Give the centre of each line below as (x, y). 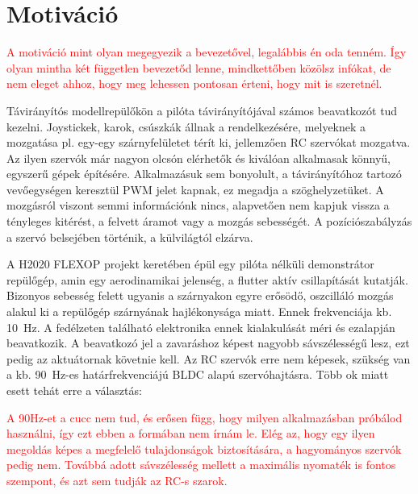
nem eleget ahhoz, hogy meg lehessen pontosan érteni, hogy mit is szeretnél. (194, 83)
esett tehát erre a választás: (74, 390)
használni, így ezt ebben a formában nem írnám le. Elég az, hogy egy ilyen (191, 433)
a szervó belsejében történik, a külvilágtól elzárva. (130, 237)
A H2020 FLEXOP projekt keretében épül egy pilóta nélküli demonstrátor (190, 264)
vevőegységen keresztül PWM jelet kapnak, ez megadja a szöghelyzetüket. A (195, 189)
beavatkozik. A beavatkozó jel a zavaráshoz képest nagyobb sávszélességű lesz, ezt (208, 343)
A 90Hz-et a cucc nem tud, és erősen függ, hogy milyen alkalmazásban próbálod (205, 417)
